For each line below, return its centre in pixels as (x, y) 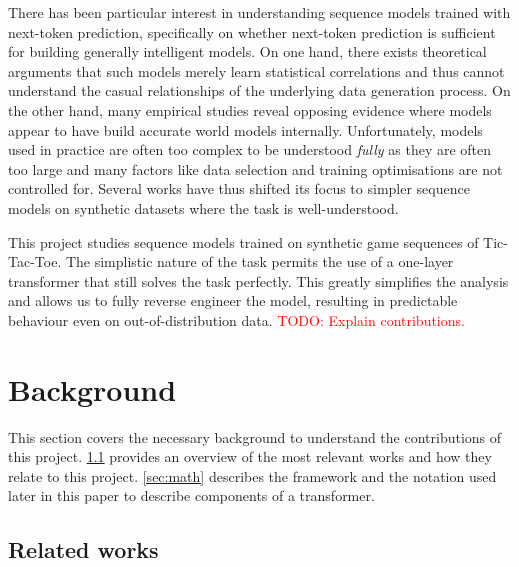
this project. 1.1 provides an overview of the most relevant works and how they (250, 456)
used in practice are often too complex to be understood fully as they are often (250, 149)
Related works (83, 549)
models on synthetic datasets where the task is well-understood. (203, 207)
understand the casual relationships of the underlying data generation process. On (259, 90)
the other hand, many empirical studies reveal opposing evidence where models (250, 109)
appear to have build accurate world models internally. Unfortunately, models (245, 129)
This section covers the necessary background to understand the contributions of (255, 436)
